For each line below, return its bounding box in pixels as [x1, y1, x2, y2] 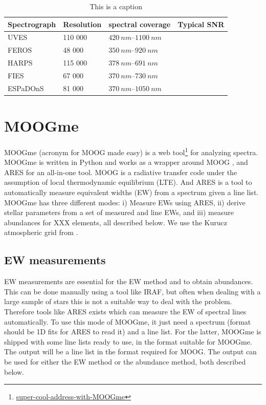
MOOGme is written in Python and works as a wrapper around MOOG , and [4, 157, 248, 167]
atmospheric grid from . [4, 227, 78, 238]
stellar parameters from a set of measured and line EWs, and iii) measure [4, 207, 234, 218]
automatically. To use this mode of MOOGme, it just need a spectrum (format [4, 316, 251, 327]
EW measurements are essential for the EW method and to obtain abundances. [4, 276, 253, 287]
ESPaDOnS [8, 82, 44, 93]
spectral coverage [108, 18, 171, 29]
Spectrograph [8, 18, 56, 29]
